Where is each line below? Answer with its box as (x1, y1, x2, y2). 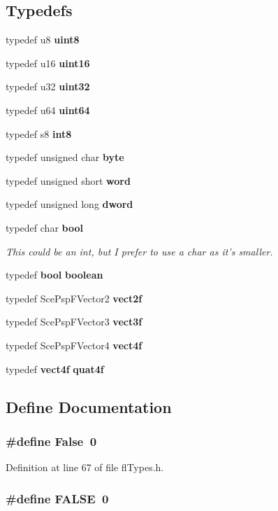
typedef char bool (6, 220, 83, 234)
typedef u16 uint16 (6, 55, 90, 70)
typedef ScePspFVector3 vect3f (6, 314, 142, 329)
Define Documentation (6, 395, 172, 417)
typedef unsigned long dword (6, 197, 133, 211)
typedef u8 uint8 (6, 32, 80, 47)
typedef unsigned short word (6, 173, 131, 188)
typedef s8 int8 (6, 126, 72, 141)
